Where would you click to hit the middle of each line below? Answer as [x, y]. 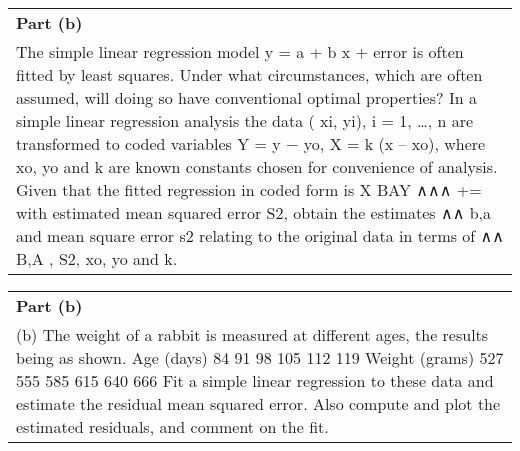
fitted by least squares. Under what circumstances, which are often [249, 74]
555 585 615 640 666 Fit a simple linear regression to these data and [255, 380]
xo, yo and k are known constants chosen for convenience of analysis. [257, 166]
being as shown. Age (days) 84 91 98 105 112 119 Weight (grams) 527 [260, 357]
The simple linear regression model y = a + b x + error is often [240, 51]
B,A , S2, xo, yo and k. [97, 258]
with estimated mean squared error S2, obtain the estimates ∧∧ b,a [254, 212]
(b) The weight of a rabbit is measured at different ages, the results [252, 334]
